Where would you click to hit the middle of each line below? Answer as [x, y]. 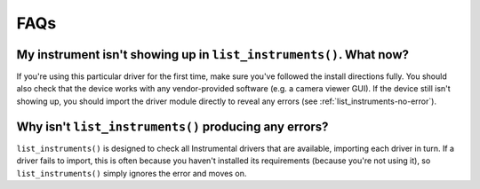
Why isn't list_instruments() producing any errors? [172, 126]
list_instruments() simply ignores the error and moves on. [132, 173]
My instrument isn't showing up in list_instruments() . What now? [212, 55]
